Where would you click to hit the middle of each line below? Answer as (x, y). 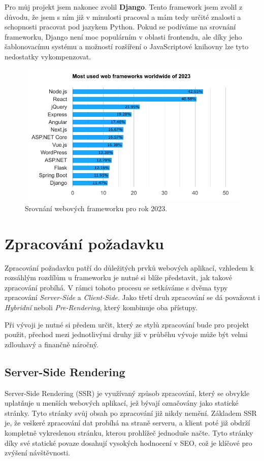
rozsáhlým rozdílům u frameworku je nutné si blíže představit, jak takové (119, 277)
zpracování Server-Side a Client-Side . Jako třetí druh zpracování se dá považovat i (133, 297)
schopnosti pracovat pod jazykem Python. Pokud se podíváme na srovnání (120, 27)
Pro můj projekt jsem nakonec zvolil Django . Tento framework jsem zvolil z (124, 7)
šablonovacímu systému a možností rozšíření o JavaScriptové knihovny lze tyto (127, 46)
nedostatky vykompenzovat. (48, 56)
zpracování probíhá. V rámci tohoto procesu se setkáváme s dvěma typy (116, 287)
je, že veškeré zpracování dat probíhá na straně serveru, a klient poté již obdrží (127, 423)
